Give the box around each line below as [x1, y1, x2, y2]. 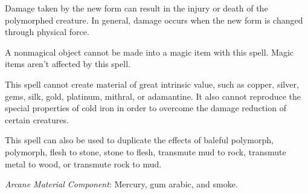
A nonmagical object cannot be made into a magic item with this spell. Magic [5, 45, 294, 58]
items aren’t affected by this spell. [5, 57, 130, 70]
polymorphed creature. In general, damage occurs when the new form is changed [5, 13, 303, 26]
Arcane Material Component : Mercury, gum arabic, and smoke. [5, 178, 238, 190]
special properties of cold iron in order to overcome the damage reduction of [5, 102, 286, 114]
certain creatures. [5, 113, 69, 126]
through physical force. [5, 25, 89, 38]
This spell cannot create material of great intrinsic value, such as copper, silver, [5, 77, 299, 90]
